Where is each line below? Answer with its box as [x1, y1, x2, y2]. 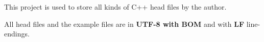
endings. [4, 28, 30, 39]
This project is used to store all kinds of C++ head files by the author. [4, 2, 227, 12]
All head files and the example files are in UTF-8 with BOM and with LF [4, 18, 245, 29]
